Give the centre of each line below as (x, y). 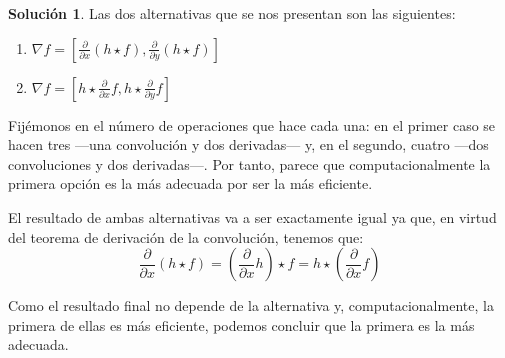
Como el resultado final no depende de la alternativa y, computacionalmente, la (251, 305)
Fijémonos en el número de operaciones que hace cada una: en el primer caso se (252, 124)
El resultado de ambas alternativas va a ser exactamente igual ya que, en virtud (252, 216)
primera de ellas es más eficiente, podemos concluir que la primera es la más (241, 324)
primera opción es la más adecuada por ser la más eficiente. (190, 183)
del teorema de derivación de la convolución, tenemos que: (186, 236)
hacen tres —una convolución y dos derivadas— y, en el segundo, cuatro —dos (248, 144)
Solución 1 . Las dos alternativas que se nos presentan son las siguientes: (232, 13)
